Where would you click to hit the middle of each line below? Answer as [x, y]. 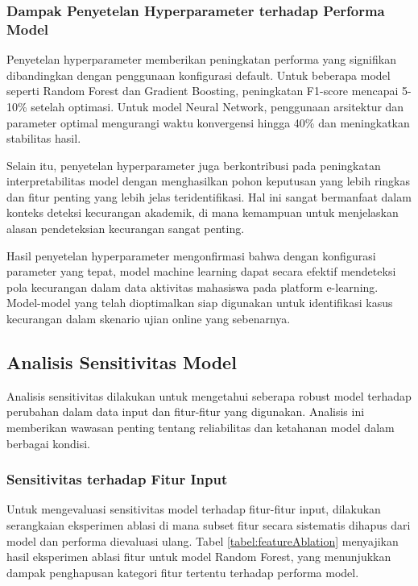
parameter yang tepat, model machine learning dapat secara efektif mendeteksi [201, 271]
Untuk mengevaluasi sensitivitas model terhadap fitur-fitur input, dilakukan [194, 509]
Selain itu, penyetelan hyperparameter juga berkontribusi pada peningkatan [194, 165]
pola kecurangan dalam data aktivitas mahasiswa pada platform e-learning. [192, 287]
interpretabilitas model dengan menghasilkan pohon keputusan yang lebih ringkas [209, 181]
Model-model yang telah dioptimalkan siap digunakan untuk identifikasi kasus [200, 303]
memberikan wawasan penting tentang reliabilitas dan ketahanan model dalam [201, 428]
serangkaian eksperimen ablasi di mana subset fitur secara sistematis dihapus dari [209, 525]
